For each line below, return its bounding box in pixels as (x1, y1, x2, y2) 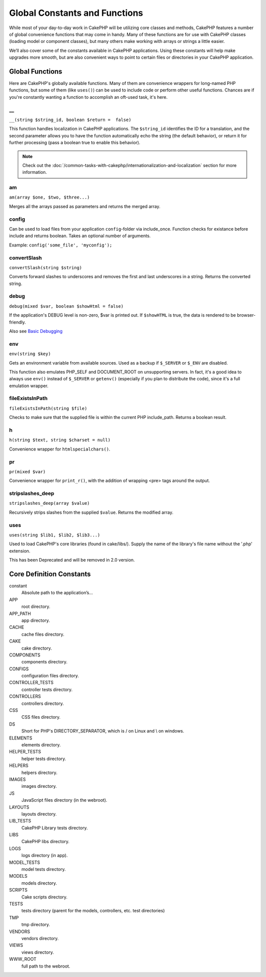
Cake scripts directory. (21, 894, 67, 900)
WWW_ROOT (9, 956, 36, 962)
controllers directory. (21, 700, 64, 706)
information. (22, 169, 47, 175)
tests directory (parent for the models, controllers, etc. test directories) (21, 908, 165, 914)
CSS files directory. (21, 714, 61, 720)
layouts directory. (21, 811, 57, 817)
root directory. (21, 604, 51, 610)
